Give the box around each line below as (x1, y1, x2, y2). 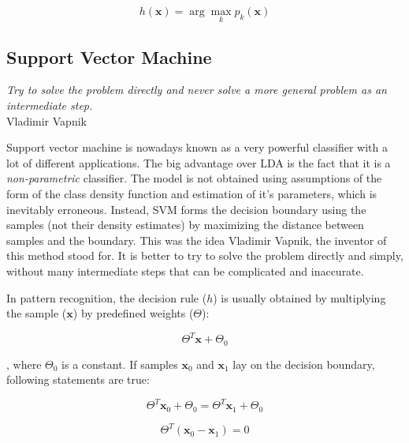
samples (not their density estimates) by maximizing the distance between (6, 216, 364, 233)
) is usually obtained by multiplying (213, 289, 386, 306)
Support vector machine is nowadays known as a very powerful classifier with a (6, 139, 388, 156)
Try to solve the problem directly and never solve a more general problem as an (6, 81, 387, 98)
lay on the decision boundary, (232, 355, 375, 372)
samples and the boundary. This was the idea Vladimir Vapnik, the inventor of (6, 231, 387, 248)
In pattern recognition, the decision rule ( (6, 289, 207, 306)
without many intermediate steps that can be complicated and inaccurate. (6, 262, 364, 279)
